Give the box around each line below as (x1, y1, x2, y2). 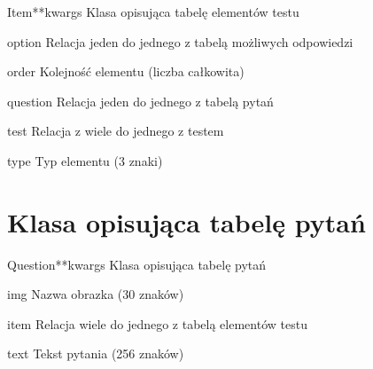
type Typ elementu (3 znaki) (7, 151, 163, 169)
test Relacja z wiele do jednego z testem (7, 122, 224, 140)
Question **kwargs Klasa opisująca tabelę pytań (7, 255, 267, 273)
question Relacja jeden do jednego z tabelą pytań (7, 91, 274, 110)
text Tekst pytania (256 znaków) (7, 344, 184, 363)
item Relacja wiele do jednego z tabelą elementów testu (7, 314, 307, 333)
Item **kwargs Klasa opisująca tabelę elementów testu (7, 3, 299, 20)
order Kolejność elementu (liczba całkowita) (7, 62, 245, 81)
